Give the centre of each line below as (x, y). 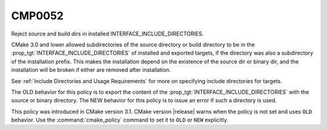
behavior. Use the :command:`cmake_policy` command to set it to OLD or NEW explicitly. (120, 120)
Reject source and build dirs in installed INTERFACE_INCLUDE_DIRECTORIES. (107, 34)
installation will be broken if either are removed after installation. (91, 70)
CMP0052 (37, 16)
